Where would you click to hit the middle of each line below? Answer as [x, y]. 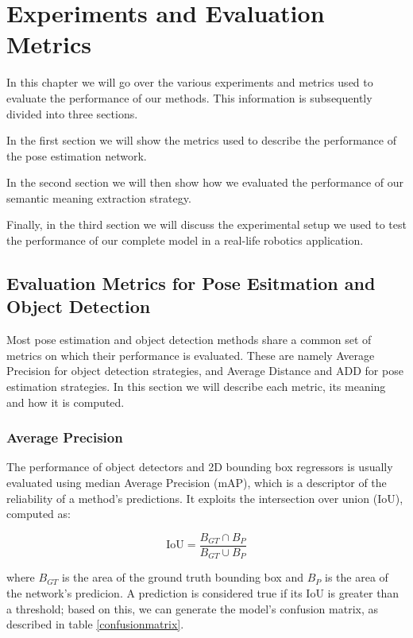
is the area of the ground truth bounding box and [183, 577]
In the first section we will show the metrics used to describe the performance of [201, 140]
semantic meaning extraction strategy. [99, 197]
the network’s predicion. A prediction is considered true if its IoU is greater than [203, 592]
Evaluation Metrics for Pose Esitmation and [191, 283]
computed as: [39, 514]
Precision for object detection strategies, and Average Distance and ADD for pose [205, 371]
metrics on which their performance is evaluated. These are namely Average [191, 355]
